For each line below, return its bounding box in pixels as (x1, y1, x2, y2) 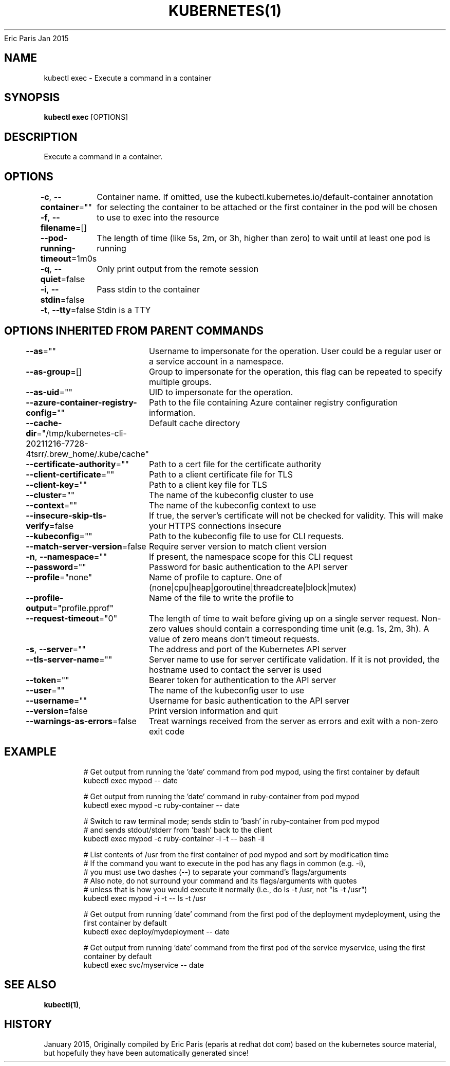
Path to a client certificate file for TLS (148, 469, 293, 480)
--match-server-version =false (26, 541, 146, 552)
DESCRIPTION (4, 130, 78, 143)
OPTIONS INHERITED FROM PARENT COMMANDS (4, 324, 264, 337)
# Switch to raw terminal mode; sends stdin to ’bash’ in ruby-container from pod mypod (83, 816, 380, 825)
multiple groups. (148, 376, 212, 387)
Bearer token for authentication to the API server (148, 674, 336, 685)
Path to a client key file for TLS (148, 479, 268, 490)
